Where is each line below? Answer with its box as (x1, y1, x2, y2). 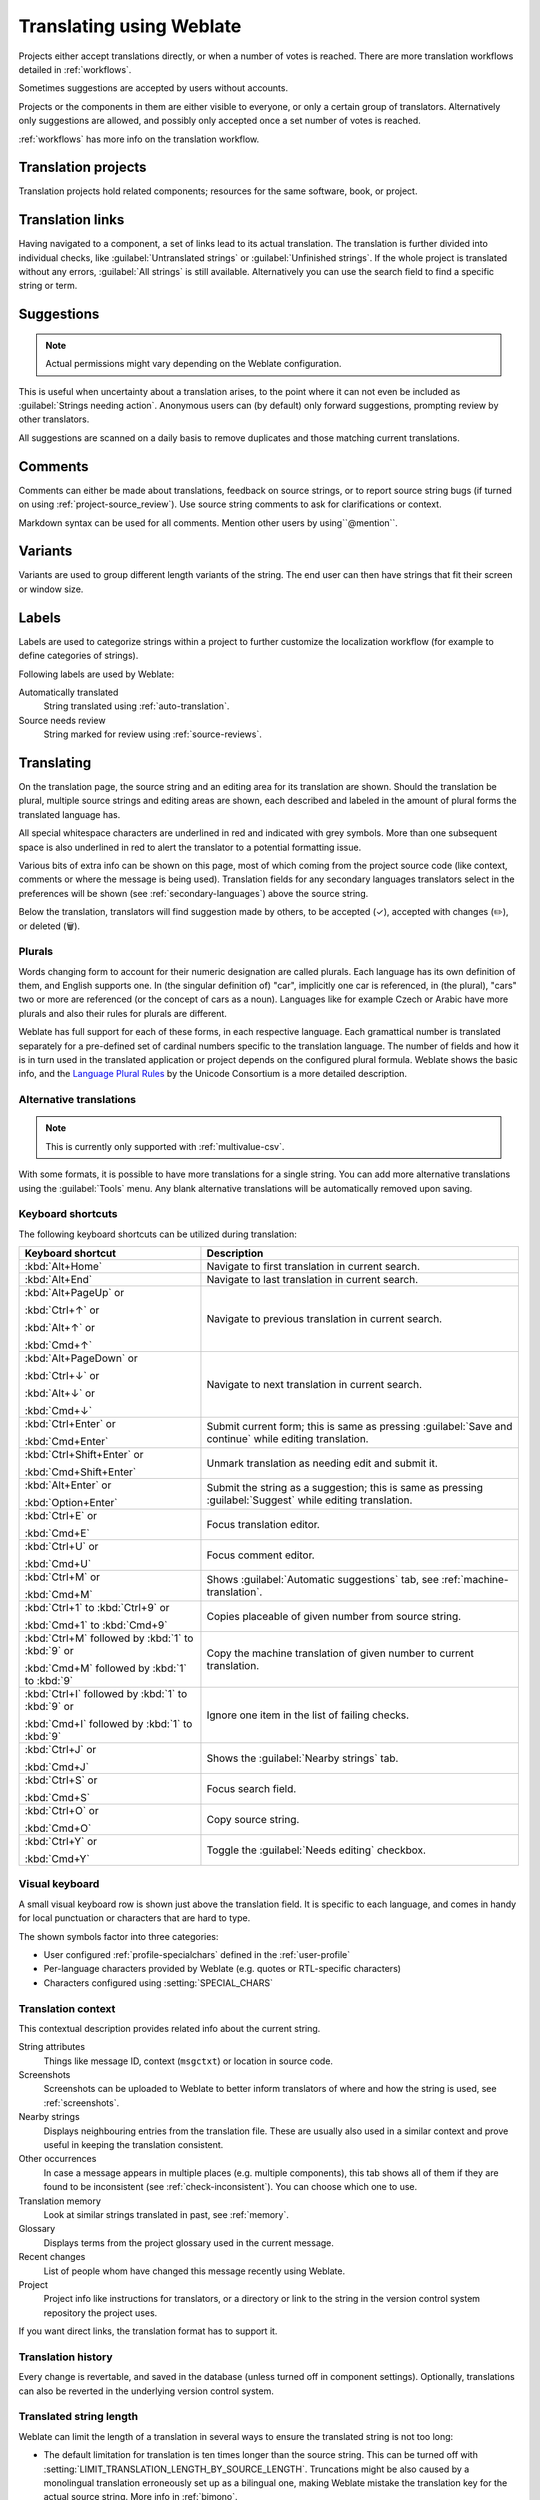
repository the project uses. (43, 2306, 158, 2319)
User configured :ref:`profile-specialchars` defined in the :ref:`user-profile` (43, 1948, 350, 1960)
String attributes (18, 2041, 85, 2053)
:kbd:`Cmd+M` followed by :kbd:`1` (24, 1661, 187, 1675)
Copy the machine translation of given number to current (206, 1646, 474, 1660)
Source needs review (18, 714, 106, 726)
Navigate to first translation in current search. (206, 1260, 420, 1274)
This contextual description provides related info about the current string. (18, 2022, 321, 2034)
